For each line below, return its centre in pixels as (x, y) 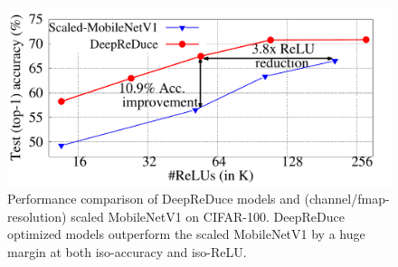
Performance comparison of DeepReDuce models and (154, 199)
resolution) (37, 216)
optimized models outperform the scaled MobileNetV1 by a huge (186, 234)
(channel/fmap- (347, 199)
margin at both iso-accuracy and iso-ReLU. (127, 251)
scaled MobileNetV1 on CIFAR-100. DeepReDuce (208, 216)
